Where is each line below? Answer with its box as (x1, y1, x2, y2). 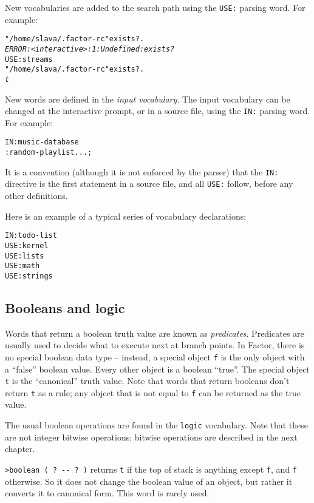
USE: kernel (5, 241, 49, 250)
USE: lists (5, 251, 44, 260)
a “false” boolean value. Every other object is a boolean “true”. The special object (5, 362, 310, 375)
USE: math (5, 262, 40, 271)
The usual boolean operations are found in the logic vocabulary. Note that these (5, 419, 308, 431)
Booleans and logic (5, 298, 125, 317)
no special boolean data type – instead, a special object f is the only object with (5, 350, 305, 363)
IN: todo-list (5, 231, 57, 240)
